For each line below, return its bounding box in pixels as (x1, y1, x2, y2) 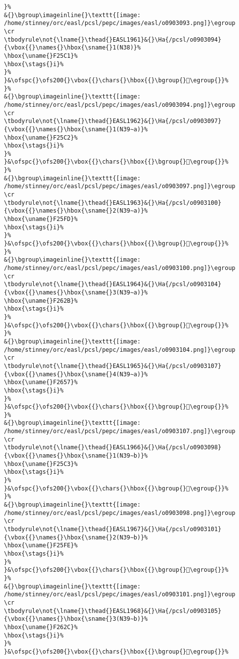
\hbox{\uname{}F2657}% (4, 379, 78, 386)
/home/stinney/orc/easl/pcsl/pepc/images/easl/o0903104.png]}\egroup (4, 346, 236, 353)
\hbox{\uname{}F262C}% (4, 623, 78, 631)
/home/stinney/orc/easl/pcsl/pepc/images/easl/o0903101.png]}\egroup (4, 591, 236, 598)
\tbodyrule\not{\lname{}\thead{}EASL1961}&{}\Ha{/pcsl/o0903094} (4, 36, 221, 43)
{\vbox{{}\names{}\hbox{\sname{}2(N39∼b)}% (4, 534, 148, 541)
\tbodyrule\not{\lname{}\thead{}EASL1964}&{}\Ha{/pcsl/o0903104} (4, 281, 221, 288)
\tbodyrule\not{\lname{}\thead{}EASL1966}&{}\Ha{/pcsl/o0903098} (4, 444, 221, 451)
